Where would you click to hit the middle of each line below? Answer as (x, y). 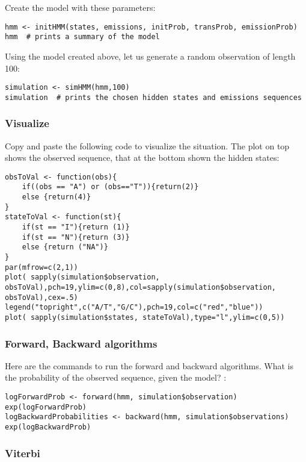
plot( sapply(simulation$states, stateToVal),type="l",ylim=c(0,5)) (145, 317)
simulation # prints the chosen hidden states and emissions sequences (153, 97)
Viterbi (23, 453)
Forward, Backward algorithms (81, 343)
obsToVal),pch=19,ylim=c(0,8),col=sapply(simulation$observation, (141, 288)
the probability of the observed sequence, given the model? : (116, 377)
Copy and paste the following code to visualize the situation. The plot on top (147, 145)
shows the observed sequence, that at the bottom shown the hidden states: (142, 158)
